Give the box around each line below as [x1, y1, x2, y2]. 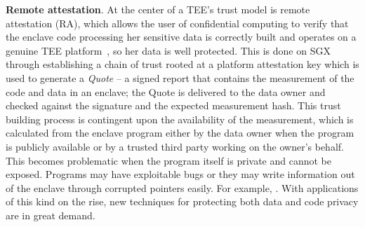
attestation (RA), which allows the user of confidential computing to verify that [6, 15, 349, 30]
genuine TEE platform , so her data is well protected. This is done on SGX [6, 43, 331, 57]
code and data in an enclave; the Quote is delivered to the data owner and [6, 84, 326, 99]
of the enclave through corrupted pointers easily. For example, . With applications [6, 180, 359, 195]
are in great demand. [6, 207, 95, 222]
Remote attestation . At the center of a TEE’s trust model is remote [6, 2, 310, 16]
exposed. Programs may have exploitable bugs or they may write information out [6, 167, 355, 181]
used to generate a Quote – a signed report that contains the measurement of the [6, 70, 354, 85]
